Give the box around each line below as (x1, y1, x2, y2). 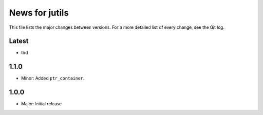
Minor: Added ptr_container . (21, 76, 85, 81)
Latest (9, 37, 29, 45)
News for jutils (9, 7, 69, 18)
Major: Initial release (21, 101, 62, 107)
